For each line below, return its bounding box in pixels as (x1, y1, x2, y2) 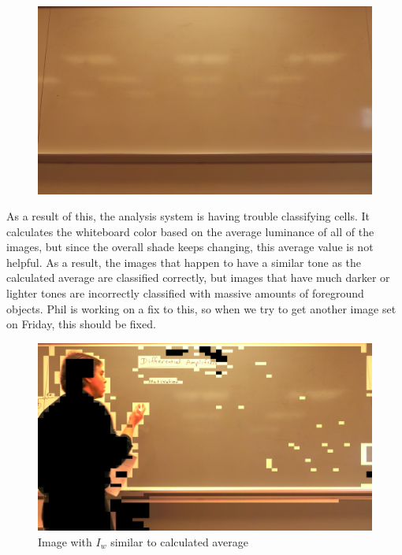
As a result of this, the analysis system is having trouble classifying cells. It (6, 208, 370, 224)
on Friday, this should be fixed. (6, 316, 156, 332)
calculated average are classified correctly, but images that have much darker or (6, 269, 390, 286)
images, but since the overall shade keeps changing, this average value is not (6, 239, 374, 255)
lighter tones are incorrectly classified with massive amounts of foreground (6, 285, 364, 302)
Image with (38, 533, 92, 549)
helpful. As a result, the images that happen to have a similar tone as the (6, 253, 362, 270)
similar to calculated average (110, 533, 248, 549)
